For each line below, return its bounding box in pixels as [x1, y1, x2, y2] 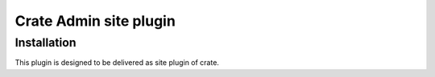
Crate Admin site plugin [14, 12, 176, 30]
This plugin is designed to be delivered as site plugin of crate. [14, 58, 219, 67]
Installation [14, 35, 77, 50]
